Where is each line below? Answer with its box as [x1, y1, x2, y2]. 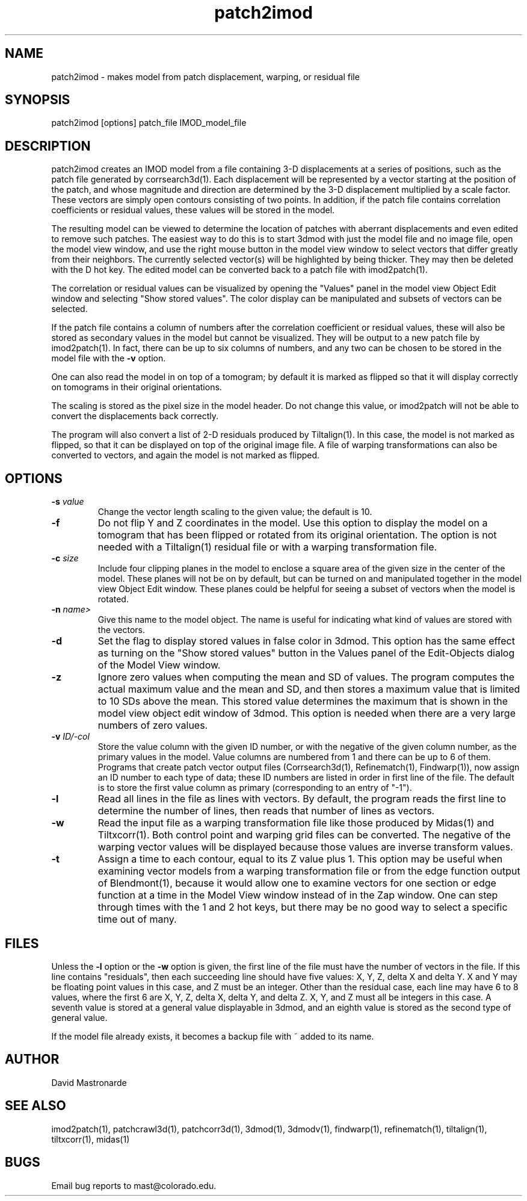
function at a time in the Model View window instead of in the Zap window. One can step [97, 889, 498, 902]
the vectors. [97, 625, 146, 635]
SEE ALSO [5, 1098, 66, 1114]
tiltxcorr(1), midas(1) [51, 1134, 130, 1144]
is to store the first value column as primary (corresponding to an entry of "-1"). [97, 782, 412, 793]
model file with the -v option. [51, 353, 166, 364]
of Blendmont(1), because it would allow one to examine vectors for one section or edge [97, 877, 496, 890]
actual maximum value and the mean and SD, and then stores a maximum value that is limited [97, 683, 520, 696]
